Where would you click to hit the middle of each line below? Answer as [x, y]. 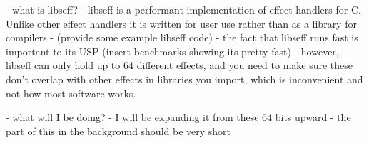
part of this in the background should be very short [118, 131]
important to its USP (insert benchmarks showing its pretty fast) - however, [172, 51]
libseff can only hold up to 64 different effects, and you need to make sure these [180, 65]
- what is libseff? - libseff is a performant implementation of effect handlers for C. [183, 9]
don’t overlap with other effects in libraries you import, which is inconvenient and [184, 79]
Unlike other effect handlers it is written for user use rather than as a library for [181, 23]
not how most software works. [71, 93]
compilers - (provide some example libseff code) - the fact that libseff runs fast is [182, 37]
